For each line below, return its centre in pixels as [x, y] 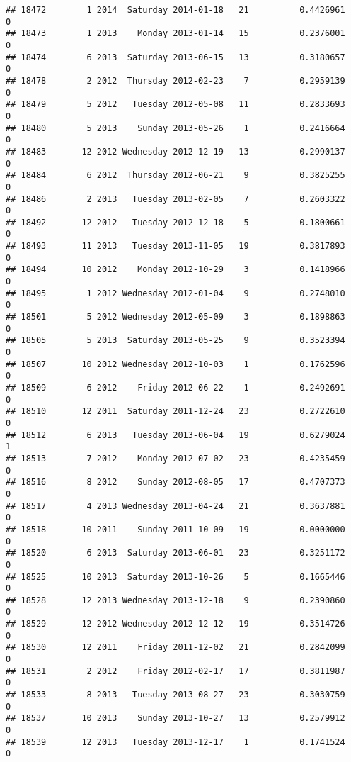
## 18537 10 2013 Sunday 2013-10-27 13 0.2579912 [175, 718]
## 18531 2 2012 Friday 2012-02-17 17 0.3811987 [175, 671]
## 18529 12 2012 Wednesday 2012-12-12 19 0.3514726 [175, 624]
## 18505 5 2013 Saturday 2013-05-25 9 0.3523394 [175, 341]
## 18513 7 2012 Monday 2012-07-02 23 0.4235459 [175, 458]
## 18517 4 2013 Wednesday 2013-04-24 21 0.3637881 [175, 506]
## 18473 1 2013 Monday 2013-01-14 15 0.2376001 [175, 34]
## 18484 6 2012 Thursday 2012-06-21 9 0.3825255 [175, 175]
